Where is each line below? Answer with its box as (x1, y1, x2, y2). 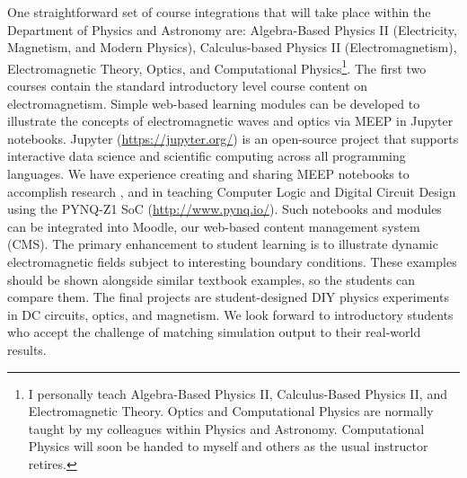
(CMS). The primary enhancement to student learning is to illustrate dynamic (7, 235, 438, 253)
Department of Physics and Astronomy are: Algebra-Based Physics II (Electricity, (7, 20, 457, 39)
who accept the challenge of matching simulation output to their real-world (7, 323, 421, 341)
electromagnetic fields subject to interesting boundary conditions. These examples (7, 252, 457, 270)
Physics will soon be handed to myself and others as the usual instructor (28, 437, 428, 456)
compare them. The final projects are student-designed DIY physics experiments (7, 288, 449, 306)
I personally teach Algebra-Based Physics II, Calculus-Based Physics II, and (28, 384, 447, 403)
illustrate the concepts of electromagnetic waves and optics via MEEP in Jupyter (7, 111, 454, 130)
